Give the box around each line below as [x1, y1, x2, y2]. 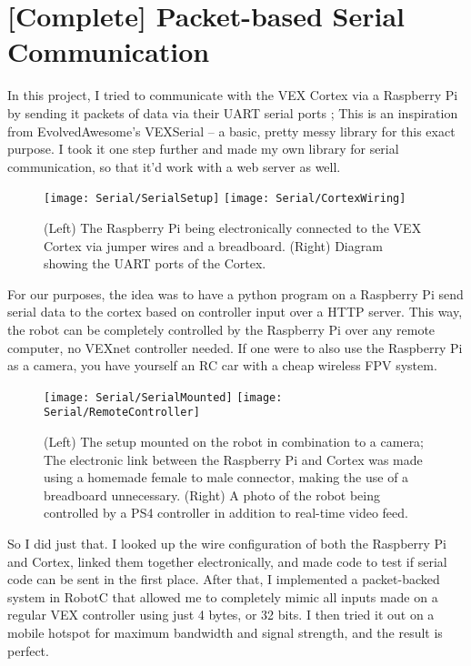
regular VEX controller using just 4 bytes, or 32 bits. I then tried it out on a [7, 605, 435, 624]
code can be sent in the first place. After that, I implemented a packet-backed [7, 570, 440, 589]
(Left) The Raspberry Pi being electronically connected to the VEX [44, 217, 422, 237]
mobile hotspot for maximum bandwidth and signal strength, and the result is [7, 622, 443, 641]
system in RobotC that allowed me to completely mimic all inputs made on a [7, 587, 438, 606]
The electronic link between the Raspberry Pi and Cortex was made [44, 449, 423, 469]
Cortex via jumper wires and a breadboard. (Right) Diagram [44, 236, 383, 255]
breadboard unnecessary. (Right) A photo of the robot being [44, 485, 381, 504]
